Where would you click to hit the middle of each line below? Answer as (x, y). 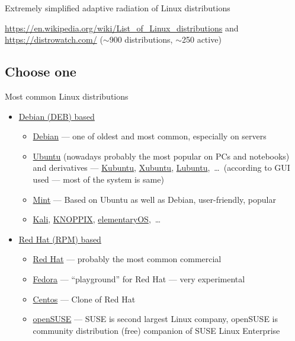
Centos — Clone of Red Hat (84, 299)
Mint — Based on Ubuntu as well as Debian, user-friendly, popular (154, 199)
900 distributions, (141, 39)
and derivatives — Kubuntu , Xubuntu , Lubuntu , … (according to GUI (161, 168)
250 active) (201, 39)
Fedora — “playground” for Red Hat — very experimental (139, 278)
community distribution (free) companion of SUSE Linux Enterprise (156, 330)
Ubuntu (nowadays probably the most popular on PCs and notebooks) (161, 156)
